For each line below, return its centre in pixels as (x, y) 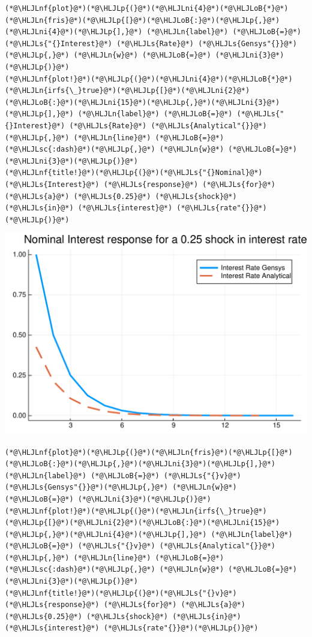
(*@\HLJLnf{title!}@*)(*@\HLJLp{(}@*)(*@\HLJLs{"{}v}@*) (121, 593)
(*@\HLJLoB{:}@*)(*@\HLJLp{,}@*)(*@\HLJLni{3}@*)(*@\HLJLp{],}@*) (140, 464)
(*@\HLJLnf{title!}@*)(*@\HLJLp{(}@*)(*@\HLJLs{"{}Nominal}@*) (134, 173)
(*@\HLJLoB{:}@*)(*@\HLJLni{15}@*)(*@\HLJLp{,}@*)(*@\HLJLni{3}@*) (142, 102)
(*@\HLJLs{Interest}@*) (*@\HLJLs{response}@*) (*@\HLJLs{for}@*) (140, 184)
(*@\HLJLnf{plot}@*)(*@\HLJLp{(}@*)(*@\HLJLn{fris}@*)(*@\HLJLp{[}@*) (149, 452)
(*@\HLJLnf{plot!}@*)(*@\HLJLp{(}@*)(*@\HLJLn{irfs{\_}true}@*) (136, 511)
